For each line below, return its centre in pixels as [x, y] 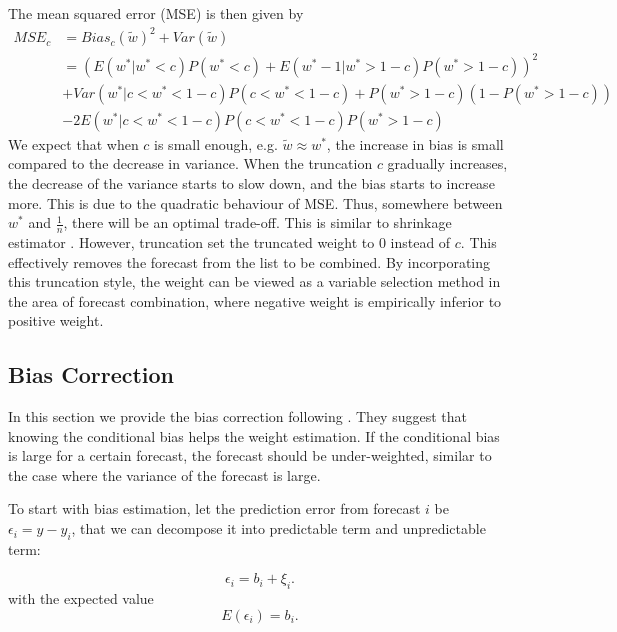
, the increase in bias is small [415, 143]
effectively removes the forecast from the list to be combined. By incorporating [249, 261]
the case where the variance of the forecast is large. [164, 474]
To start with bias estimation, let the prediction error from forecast [214, 508]
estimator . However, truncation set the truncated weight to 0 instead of [229, 241]
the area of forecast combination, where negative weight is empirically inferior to [255, 300]
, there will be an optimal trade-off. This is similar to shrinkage [257, 222]
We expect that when [73, 143]
